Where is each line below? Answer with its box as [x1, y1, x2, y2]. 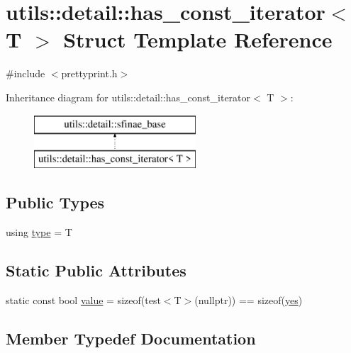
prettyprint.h [61, 66, 118, 81]
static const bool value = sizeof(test [6, 292, 161, 307]
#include [6, 66, 45, 81]
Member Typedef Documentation [6, 327, 256, 349]
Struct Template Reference [63, 25, 333, 54]
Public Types [6, 191, 105, 213]
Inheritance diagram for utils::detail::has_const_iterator [6, 89, 251, 104]
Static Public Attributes [6, 259, 186, 281]
